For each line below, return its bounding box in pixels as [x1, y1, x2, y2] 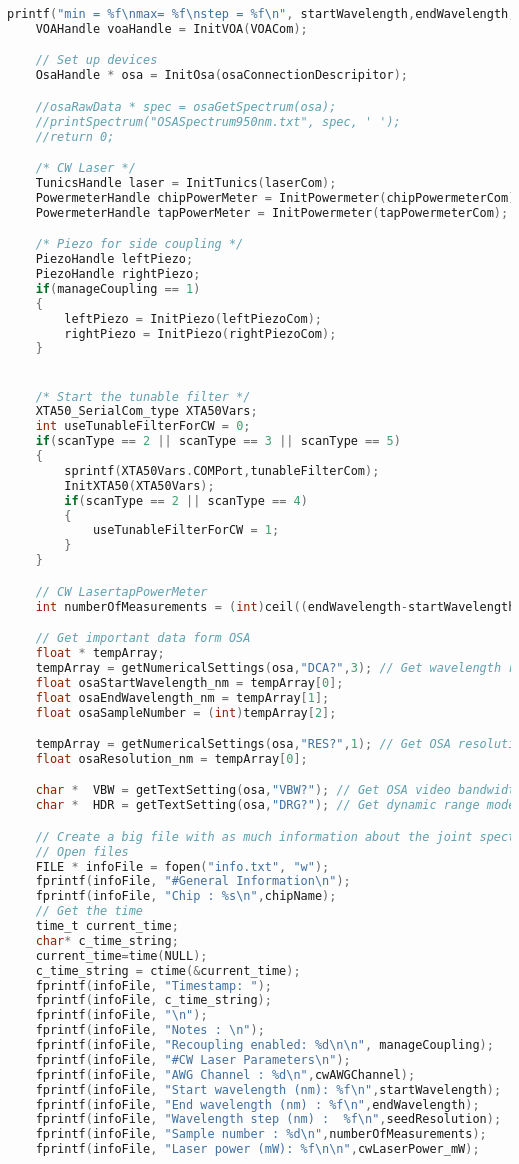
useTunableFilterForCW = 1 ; [92, 523, 280, 538]
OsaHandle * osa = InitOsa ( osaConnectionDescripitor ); [35, 68, 408, 83]
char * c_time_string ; [35, 933, 179, 948]
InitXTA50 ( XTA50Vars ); [64, 478, 215, 493]
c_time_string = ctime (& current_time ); [35, 963, 301, 978]
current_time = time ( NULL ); [35, 948, 208, 963]
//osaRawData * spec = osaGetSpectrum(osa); [35, 99, 337, 114]
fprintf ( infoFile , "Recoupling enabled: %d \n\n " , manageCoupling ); [35, 1038, 494, 1053]
